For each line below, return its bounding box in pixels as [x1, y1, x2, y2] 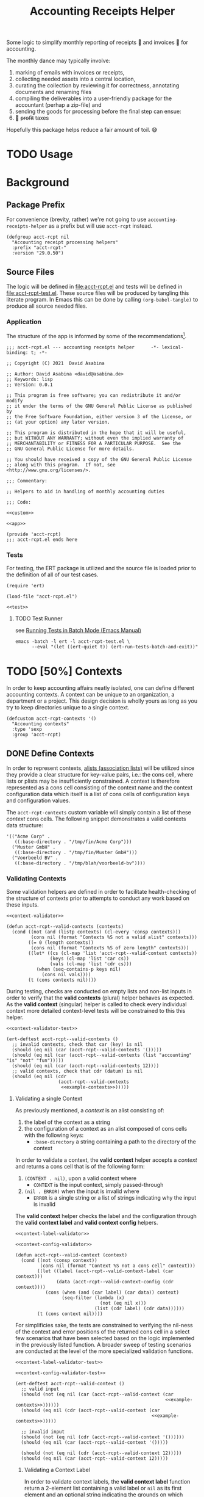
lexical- [161, 344, 184, 350]
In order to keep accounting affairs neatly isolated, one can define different [6, 684, 195, 692]
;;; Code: [6, 499, 32, 506]
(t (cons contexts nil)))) [28, 977, 97, 984]
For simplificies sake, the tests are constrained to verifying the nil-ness [15, 1322, 193, 1329]
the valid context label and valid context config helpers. [15, 1219, 158, 1227]
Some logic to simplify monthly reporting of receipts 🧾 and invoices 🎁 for [6, 38, 189, 46]
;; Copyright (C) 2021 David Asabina [6, 360, 105, 367]
